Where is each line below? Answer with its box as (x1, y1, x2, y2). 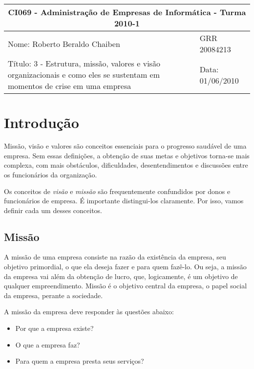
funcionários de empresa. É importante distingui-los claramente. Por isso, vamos (4, 195, 244, 206)
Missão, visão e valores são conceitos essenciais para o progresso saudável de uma (4, 141, 247, 151)
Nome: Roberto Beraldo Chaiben (8, 38, 120, 49)
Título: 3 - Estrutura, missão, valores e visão (8, 58, 160, 69)
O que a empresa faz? (15, 339, 80, 349)
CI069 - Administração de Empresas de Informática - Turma (8, 6, 246, 18)
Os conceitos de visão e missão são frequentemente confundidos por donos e (4, 186, 231, 196)
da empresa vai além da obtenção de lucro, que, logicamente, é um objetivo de (4, 271, 238, 281)
